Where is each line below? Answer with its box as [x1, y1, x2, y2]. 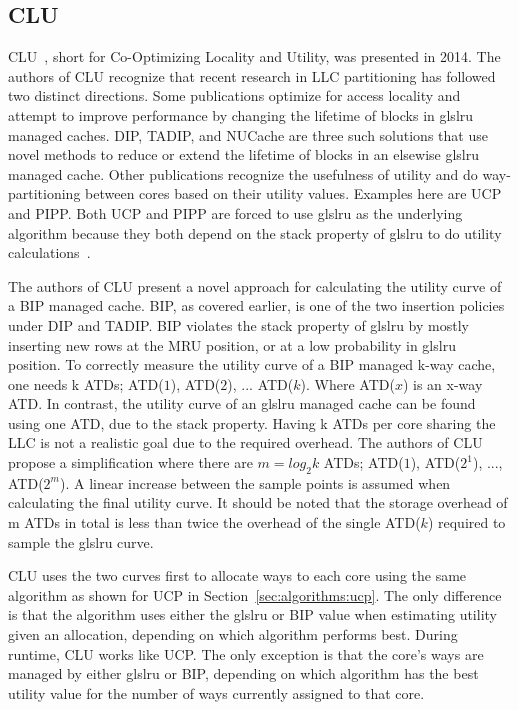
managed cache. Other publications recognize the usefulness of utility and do [8, 163, 478, 184]
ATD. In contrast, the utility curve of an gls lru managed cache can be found [8, 393, 476, 414]
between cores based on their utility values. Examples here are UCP [85, 183, 502, 204]
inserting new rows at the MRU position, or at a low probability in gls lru [8, 334, 456, 355]
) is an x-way [402, 373, 483, 394]
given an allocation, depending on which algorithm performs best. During [8, 624, 458, 645]
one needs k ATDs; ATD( [8, 373, 164, 394]
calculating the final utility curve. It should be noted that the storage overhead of [8, 492, 508, 513]
